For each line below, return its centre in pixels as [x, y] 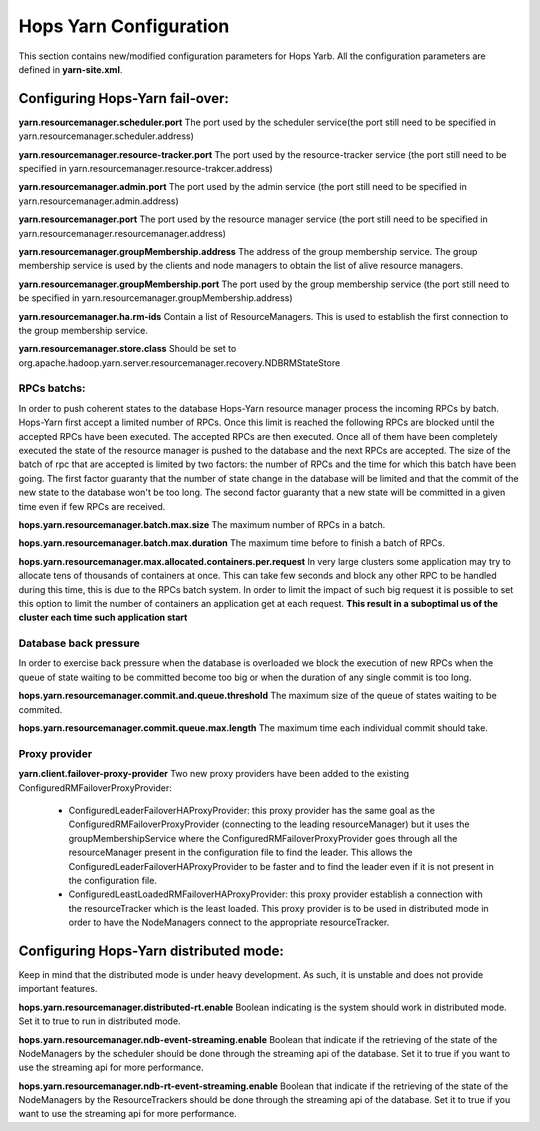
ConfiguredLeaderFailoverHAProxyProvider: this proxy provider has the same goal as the [251, 810]
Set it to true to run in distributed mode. [99, 1021]
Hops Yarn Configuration [124, 26]
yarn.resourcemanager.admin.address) [98, 201]
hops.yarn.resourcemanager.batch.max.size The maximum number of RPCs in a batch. [202, 524]
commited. [40, 709]
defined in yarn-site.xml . [70, 69]
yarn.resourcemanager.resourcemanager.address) [122, 233]
